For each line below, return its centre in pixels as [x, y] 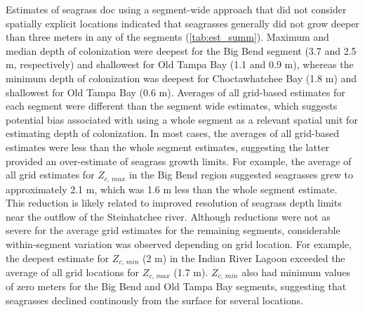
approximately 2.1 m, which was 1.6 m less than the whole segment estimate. [172, 189]
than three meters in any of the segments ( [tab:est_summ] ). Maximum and [167, 37]
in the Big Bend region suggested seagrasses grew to [241, 175]
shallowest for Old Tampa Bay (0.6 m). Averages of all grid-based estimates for [175, 92]
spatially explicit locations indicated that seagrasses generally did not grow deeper [182, 23]
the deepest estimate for [58, 258]
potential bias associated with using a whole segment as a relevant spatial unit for [182, 119]
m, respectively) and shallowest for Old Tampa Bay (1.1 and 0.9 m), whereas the [180, 64]
